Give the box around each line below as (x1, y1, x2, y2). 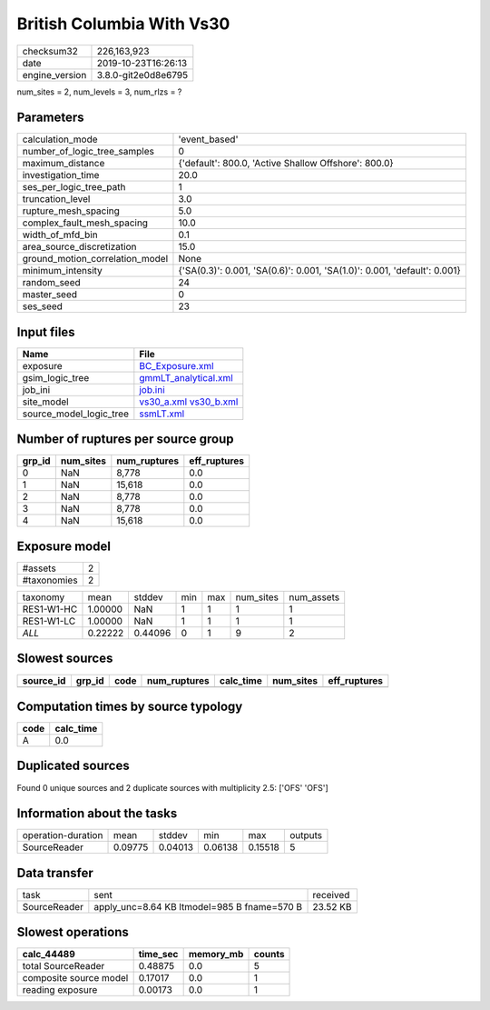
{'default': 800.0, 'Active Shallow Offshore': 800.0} (178, 157, 394, 170)
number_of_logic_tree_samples (22, 145, 154, 158)
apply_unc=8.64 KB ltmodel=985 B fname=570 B (93, 900, 303, 913)
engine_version (22, 68, 87, 81)
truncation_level (22, 193, 91, 205)
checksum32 (22, 45, 79, 57)
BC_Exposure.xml (139, 359, 214, 372)
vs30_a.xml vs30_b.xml (139, 395, 239, 408)
